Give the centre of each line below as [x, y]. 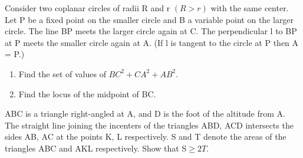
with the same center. [250, 8]
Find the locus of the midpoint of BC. [87, 93]
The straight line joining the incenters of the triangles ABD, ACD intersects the [149, 125]
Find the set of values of [62, 73]
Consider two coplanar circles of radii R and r [88, 8]
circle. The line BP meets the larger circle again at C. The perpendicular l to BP [151, 31]
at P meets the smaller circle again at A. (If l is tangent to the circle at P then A [152, 42]
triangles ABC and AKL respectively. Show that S [96, 148]
